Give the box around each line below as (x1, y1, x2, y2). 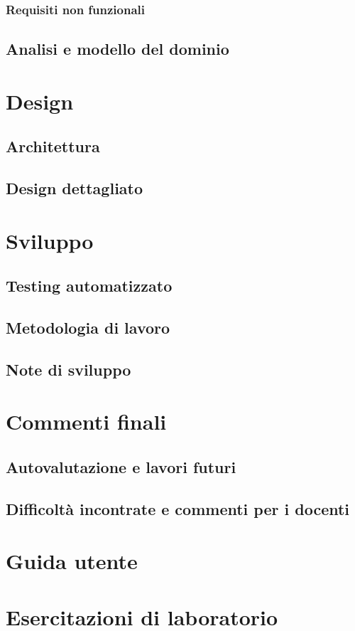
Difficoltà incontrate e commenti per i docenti (6, 497, 350, 519)
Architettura (6, 135, 100, 157)
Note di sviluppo (6, 358, 131, 380)
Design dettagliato (6, 177, 143, 199)
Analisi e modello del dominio (6, 38, 229, 60)
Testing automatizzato (6, 275, 173, 297)
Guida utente (6, 546, 138, 576)
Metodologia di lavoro (6, 317, 170, 339)
